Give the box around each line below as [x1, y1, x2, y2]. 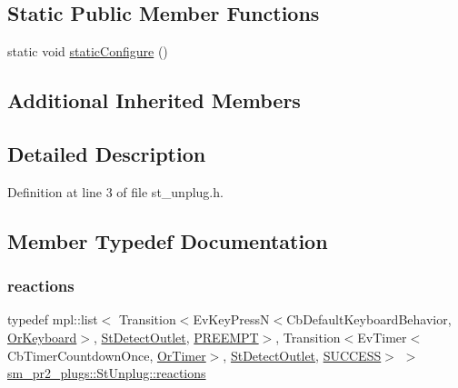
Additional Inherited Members [7, 86, 301, 114]
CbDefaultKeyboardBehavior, [286, 310, 452, 329]
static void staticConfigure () [7, 42, 168, 61]
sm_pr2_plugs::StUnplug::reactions [7, 363, 206, 383]
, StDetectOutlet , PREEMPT [93, 327, 259, 346]
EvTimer [357, 327, 407, 346]
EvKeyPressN [193, 310, 270, 329]
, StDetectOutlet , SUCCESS [223, 345, 382, 364]
